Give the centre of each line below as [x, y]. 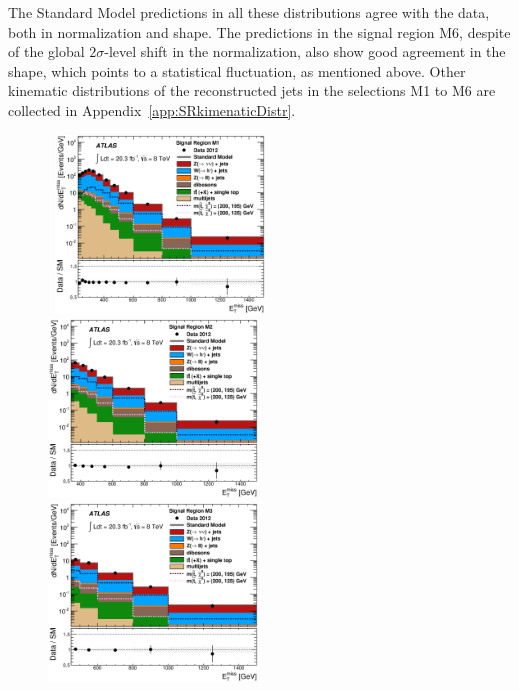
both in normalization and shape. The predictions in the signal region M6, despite [259, 31]
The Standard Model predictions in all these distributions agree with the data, [249, 12]
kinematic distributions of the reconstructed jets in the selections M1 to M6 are [252, 90]
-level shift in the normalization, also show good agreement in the [305, 51]
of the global [46, 51]
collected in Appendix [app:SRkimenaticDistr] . [152, 109]
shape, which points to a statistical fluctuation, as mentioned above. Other [237, 70]
